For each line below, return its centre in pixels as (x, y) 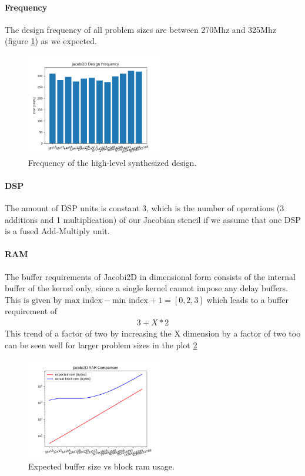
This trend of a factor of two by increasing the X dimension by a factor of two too (153, 333)
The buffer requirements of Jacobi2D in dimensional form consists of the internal (150, 276)
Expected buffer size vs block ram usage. (101, 466)
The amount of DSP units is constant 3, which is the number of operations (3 (145, 207)
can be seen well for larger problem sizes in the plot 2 (101, 344)
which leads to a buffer (247, 299)
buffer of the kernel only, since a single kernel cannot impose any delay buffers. (146, 288)
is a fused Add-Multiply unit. (57, 231)
